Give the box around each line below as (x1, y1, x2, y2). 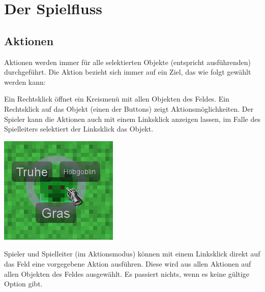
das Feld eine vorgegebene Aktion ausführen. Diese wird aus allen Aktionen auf (4, 258, 251, 269)
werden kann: (4, 76, 46, 87)
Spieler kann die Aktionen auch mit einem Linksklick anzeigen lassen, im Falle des (4, 113, 260, 124)
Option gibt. (4, 278, 43, 289)
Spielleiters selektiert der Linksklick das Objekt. (4, 123, 154, 134)
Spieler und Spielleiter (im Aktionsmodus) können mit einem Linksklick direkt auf (4, 248, 260, 259)
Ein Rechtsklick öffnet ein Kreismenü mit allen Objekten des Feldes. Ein (4, 93, 229, 104)
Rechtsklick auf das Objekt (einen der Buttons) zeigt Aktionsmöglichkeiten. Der (4, 103, 254, 114)
